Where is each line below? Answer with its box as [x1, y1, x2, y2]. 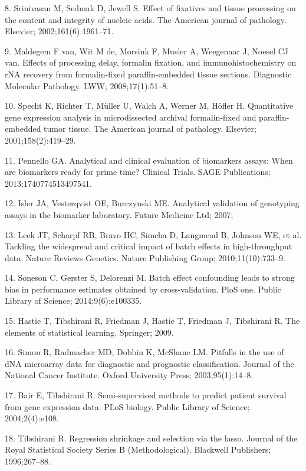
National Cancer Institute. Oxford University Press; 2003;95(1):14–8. [5, 369, 254, 381]
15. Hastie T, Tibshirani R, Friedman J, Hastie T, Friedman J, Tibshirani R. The [5, 314, 300, 327]
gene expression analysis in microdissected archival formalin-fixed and [5, 111, 256, 123]
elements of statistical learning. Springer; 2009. [5, 326, 174, 338]
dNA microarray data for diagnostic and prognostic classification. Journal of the [5, 357, 294, 369]
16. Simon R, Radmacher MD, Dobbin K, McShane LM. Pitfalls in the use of [5, 346, 284, 358]
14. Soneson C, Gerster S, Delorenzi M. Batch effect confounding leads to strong [5, 271, 295, 284]
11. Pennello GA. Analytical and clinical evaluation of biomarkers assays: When [5, 154, 293, 166]
